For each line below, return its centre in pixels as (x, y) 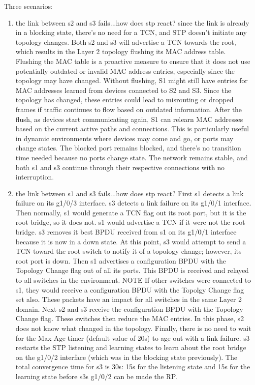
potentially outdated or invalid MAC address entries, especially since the (125, 71)
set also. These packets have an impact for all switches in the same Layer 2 (128, 299)
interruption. (35, 177)
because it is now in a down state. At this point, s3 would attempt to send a (131, 241)
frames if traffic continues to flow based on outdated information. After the (129, 109)
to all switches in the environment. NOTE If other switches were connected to (133, 280)
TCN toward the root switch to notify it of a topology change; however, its (128, 251)
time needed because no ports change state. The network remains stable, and (132, 157)
